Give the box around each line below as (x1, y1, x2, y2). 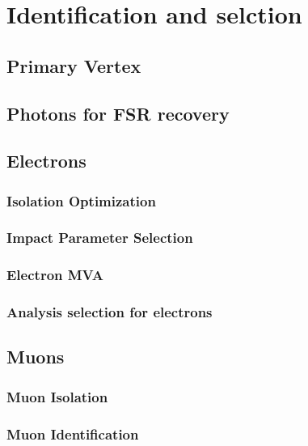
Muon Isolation (6, 386, 108, 406)
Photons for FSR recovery (6, 100, 230, 125)
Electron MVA (6, 265, 103, 285)
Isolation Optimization (6, 190, 156, 210)
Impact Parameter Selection (6, 227, 193, 248)
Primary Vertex (6, 53, 141, 78)
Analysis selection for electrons (6, 302, 213, 322)
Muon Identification (6, 423, 139, 444)
